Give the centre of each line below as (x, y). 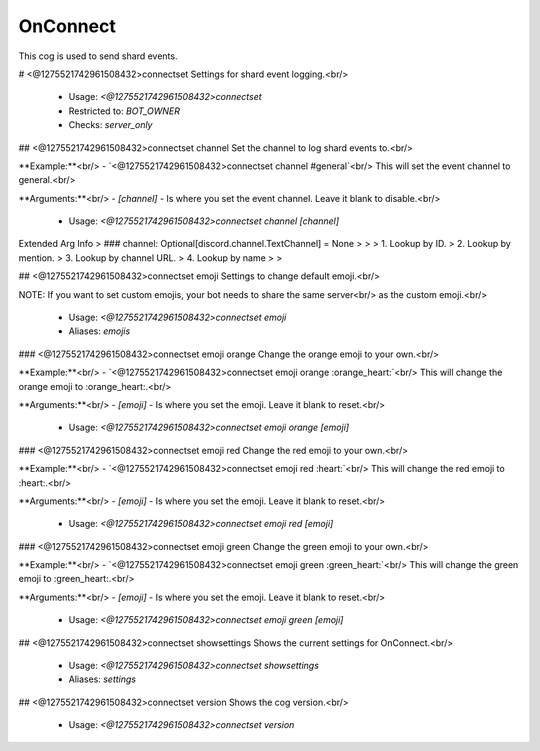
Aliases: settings (102, 679)
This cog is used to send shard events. (98, 56)
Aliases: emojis (99, 331)
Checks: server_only (110, 125)
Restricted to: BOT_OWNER (124, 111)
